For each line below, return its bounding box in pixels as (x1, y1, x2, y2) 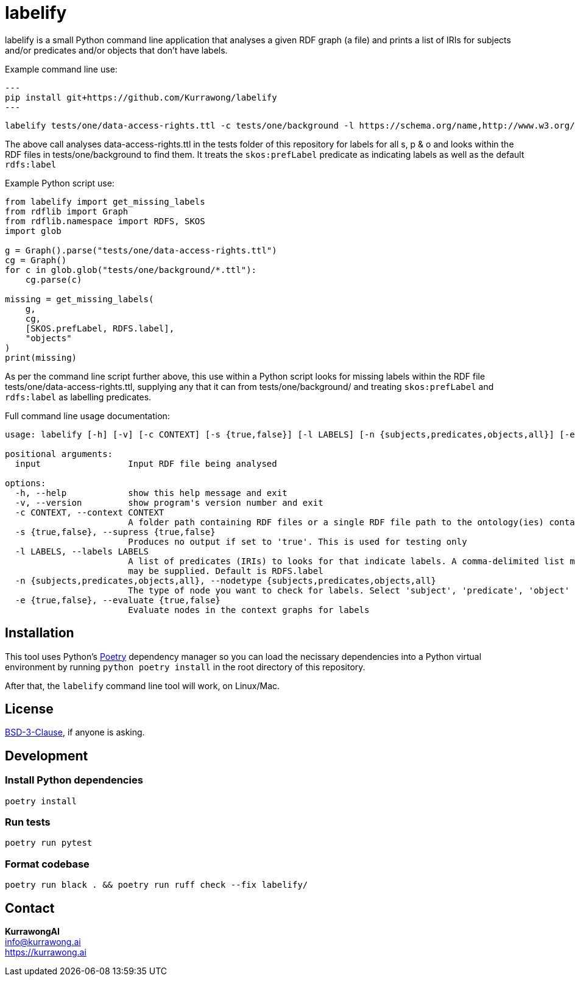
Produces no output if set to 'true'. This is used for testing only (128, 536, 467, 547)
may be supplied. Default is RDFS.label (128, 565, 323, 576)
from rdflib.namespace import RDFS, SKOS (5, 216, 205, 226)
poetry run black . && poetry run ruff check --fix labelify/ (5, 880, 308, 890)
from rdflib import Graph (5, 206, 129, 216)
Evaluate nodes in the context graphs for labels (128, 604, 370, 615)
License (5, 701, 54, 717)
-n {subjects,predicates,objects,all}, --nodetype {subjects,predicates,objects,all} (15, 575, 437, 586)
